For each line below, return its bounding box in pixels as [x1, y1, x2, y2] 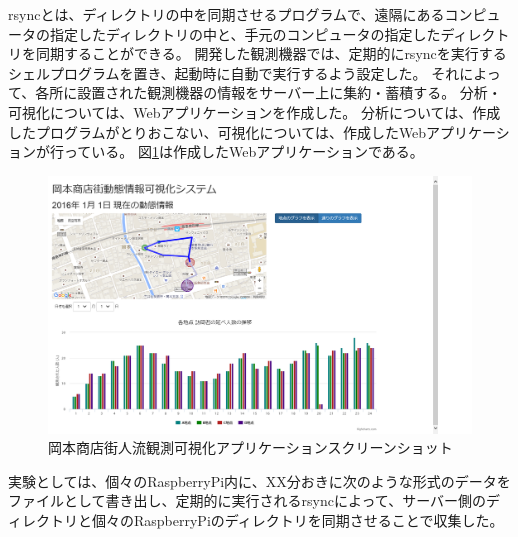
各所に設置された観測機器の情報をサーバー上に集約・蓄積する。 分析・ [35, 82, 502, 103]
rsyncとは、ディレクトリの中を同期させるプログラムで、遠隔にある [8, 4, 445, 24]
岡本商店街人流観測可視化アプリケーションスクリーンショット [48, 437, 453, 458]
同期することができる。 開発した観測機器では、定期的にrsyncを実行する [35, 43, 507, 64]
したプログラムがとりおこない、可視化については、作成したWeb [8, 121, 427, 142]
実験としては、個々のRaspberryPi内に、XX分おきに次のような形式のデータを [8, 470, 511, 491]
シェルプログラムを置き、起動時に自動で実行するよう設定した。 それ [8, 62, 460, 83]
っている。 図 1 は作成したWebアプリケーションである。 [63, 141, 424, 162]
